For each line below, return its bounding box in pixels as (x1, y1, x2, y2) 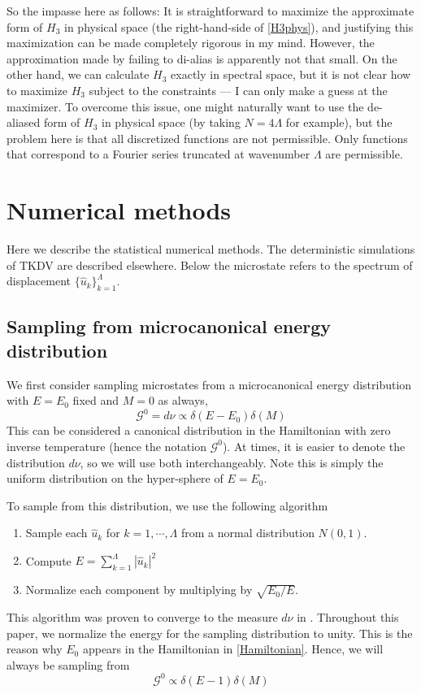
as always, (158, 392, 208, 409)
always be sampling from (7, 656, 130, 673)
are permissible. (325, 145, 403, 163)
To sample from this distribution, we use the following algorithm (7, 497, 328, 514)
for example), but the (285, 114, 393, 131)
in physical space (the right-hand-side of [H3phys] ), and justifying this (64, 18, 414, 35)
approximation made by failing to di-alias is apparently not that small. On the (7, 50, 397, 67)
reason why (7, 640, 63, 657)
